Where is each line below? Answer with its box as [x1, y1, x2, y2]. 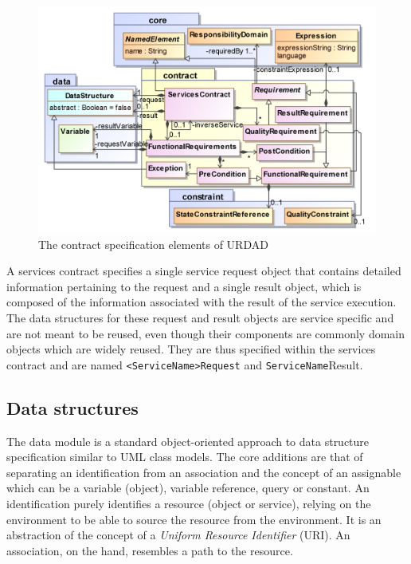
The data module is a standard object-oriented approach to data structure [6, 432, 370, 449]
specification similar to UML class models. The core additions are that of [6, 448, 363, 465]
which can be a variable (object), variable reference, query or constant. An [6, 479, 370, 496]
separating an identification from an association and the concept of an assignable [6, 463, 401, 480]
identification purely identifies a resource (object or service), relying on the [6, 495, 371, 512]
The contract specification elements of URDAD [38, 235, 268, 252]
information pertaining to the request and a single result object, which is [6, 278, 362, 294]
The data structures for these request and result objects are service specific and [6, 310, 394, 326]
